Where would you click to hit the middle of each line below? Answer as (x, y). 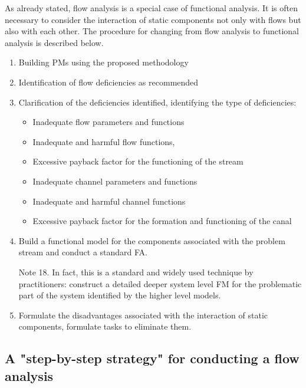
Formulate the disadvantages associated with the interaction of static (143, 315)
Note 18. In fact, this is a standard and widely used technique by (136, 272)
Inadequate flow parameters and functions (108, 122)
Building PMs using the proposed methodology (103, 62)
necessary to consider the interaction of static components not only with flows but (153, 19)
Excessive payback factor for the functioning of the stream (138, 161)
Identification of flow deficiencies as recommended (108, 82)
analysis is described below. (54, 42)
